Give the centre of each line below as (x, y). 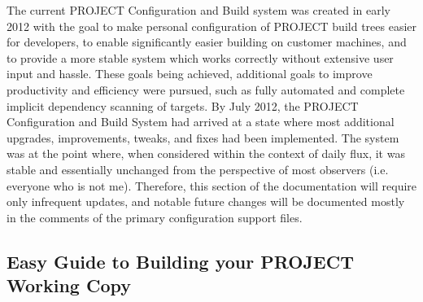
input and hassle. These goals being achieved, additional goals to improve (190, 74)
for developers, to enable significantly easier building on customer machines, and (207, 42)
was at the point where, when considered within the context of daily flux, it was (206, 153)
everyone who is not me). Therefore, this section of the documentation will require (212, 185)
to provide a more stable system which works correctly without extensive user (200, 57)
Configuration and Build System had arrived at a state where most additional (201, 122)
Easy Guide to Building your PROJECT (180, 261)
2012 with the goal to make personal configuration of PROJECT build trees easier (211, 26)
